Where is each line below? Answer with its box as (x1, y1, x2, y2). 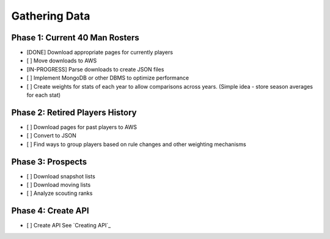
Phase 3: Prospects (11, 156, 87, 167)
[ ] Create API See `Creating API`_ (26, 222, 111, 229)
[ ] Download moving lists (26, 181, 91, 188)
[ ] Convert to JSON (26, 132, 76, 139)
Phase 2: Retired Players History (11, 107, 137, 117)
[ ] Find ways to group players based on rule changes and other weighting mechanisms (26, 141, 247, 148)
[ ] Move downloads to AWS (26, 57, 97, 64)
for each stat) (26, 92, 61, 99)
